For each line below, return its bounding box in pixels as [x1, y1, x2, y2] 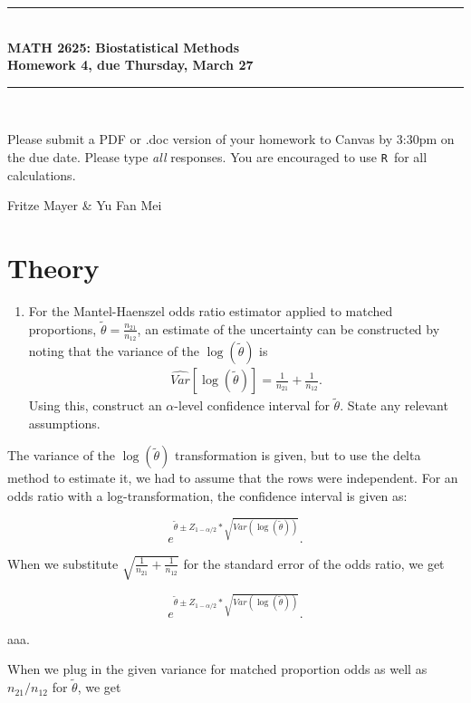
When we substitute [7, 554, 119, 573]
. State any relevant [340, 396, 448, 415]
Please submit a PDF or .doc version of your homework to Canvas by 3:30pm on [7, 130, 455, 149]
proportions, [28, 319, 97, 338]
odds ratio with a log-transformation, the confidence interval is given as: [7, 486, 408, 506]
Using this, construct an [28, 396, 162, 415]
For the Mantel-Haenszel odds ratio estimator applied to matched [28, 301, 393, 320]
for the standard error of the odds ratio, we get [183, 554, 445, 573]
